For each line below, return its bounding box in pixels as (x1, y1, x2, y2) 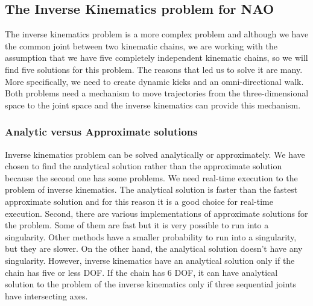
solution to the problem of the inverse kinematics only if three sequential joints (5, 278, 297, 290)
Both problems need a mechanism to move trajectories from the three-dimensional (5, 87, 309, 99)
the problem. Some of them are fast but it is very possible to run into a (5, 219, 269, 231)
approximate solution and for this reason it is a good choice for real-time (5, 195, 274, 207)
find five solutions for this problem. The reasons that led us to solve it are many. (5, 63, 303, 75)
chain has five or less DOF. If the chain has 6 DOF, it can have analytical (5, 266, 278, 278)
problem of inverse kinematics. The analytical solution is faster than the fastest (5, 183, 298, 196)
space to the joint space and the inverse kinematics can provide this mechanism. (5, 98, 301, 111)
